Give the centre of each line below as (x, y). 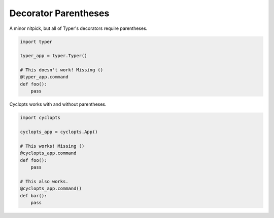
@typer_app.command (44, 77)
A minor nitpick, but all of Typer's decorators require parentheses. (78, 28)
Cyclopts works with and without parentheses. (58, 104)
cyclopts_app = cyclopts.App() (59, 132)
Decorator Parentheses (59, 13)
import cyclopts (40, 118)
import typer (36, 41)
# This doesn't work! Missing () (62, 70)
